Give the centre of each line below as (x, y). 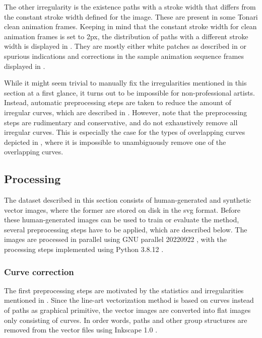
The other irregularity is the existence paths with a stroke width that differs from (130, 7)
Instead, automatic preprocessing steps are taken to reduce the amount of (118, 102)
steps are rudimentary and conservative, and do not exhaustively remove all (121, 122)
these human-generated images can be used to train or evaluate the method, (122, 220)
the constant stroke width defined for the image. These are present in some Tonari (131, 16)
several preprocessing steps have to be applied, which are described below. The (126, 229)
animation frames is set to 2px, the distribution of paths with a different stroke (126, 36)
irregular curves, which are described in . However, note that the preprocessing (126, 112)
